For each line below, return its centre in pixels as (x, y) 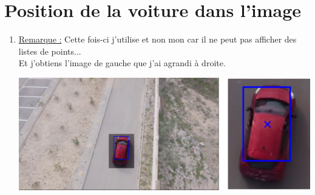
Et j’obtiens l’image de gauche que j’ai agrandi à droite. (122, 63)
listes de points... (50, 51)
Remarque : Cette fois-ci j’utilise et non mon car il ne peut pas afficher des (157, 39)
